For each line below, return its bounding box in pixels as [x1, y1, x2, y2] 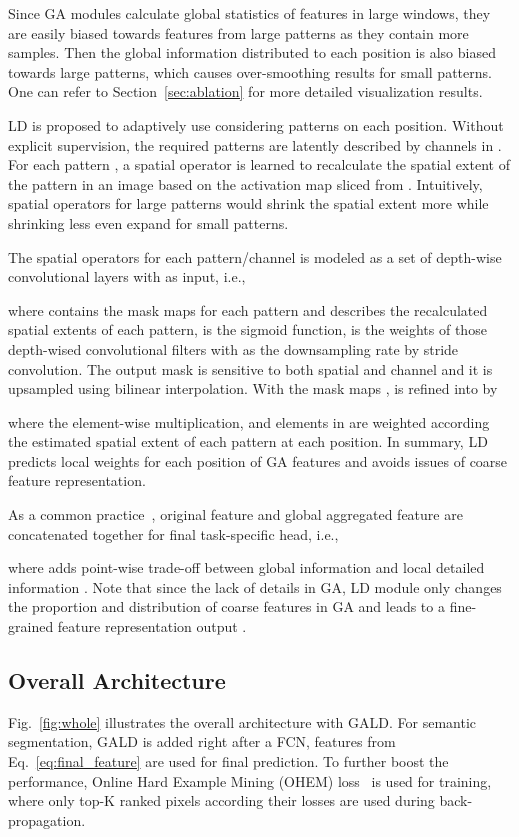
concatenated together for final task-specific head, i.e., [8, 523, 339, 544]
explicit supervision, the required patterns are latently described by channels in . [8, 134, 502, 155]
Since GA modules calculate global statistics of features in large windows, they [8, 3, 491, 23]
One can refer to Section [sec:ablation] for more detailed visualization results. [8, 81, 483, 102]
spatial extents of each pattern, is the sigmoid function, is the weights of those [8, 319, 487, 340]
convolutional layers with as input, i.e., [8, 266, 246, 287]
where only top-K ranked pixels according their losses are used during [8, 790, 435, 811]
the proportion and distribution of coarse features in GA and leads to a [8, 596, 445, 617]
